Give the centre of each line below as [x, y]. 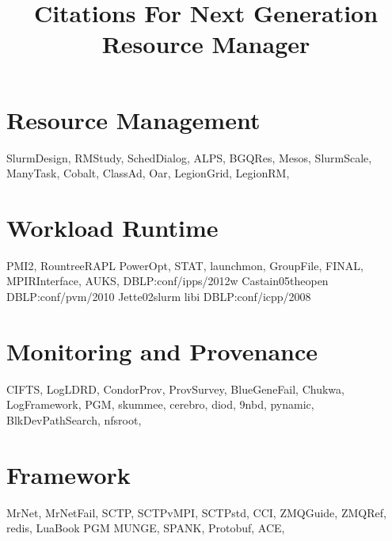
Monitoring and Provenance [162, 351]
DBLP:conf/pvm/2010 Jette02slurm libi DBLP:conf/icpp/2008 [159, 296]
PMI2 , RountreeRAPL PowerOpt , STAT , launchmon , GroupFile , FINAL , [185, 265]
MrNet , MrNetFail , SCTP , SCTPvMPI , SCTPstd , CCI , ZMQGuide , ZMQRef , [196, 512]
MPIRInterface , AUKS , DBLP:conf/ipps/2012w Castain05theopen [167, 281]
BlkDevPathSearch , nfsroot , [74, 419]
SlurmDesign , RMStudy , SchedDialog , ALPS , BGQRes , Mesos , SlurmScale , [189, 157]
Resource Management [133, 119]
